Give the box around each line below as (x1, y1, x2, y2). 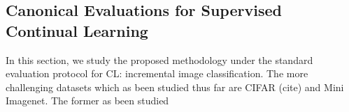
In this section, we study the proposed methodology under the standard (6, 52, 313, 67)
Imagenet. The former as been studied (6, 93, 169, 108)
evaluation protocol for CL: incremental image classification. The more (6, 66, 308, 81)
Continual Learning (6, 19, 148, 41)
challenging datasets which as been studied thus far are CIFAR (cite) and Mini (6, 79, 344, 94)
